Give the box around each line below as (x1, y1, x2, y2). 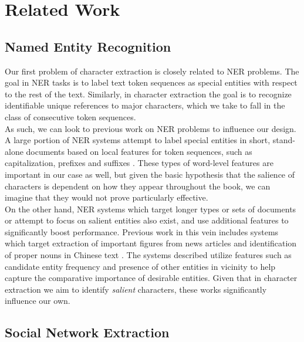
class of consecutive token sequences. (5, 110, 136, 123)
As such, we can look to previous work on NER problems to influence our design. (5, 122, 296, 134)
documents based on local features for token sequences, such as (26, 145, 252, 157)
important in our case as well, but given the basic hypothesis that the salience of (5, 168, 295, 180)
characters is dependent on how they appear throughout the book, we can (5, 180, 271, 192)
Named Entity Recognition (5, 37, 171, 55)
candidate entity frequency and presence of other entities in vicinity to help (5, 260, 276, 272)
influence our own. (5, 294, 70, 307)
